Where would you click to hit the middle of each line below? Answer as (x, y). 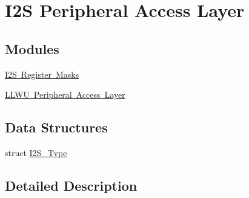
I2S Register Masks (42, 74)
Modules (32, 48)
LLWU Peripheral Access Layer (65, 94)
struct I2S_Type (36, 152)
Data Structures (56, 127)
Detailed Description (71, 185)
